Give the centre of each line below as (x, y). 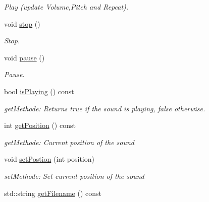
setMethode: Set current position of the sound (74, 176)
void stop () (22, 23)
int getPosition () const (40, 125)
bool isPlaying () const (39, 91)
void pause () (24, 57)
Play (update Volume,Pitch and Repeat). (66, 7)
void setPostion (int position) (49, 159)
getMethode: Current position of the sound (69, 142)
